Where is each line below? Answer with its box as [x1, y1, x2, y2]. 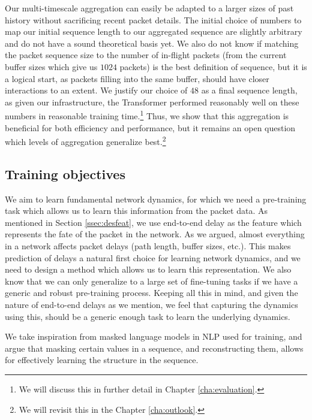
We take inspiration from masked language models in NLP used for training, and [5, 330, 302, 343]
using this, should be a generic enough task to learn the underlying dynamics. [5, 310, 290, 322]
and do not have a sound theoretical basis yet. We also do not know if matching [5, 37, 299, 49]
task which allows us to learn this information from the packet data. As [5, 204, 268, 217]
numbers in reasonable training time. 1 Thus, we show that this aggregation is [5, 108, 289, 122]
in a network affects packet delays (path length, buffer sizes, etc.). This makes [5, 240, 291, 252]
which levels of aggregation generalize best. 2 [5, 134, 166, 147]
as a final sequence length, [201, 84, 298, 96]
